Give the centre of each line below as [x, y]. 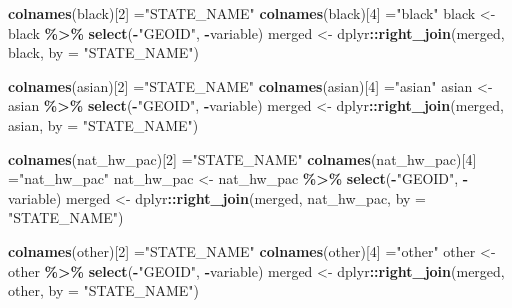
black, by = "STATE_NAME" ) [103, 52]
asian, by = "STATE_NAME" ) [103, 124]
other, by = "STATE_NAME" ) [104, 290]
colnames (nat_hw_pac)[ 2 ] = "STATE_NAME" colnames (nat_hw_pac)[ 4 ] [242, 158]
